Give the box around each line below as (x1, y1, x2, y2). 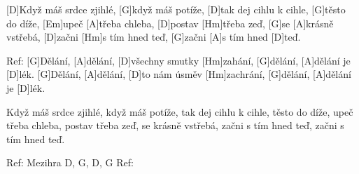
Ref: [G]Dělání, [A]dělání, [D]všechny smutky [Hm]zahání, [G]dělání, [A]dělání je (6, 53, 351, 67)
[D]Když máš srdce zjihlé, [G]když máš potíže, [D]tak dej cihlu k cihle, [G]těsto (6, 2, 346, 16)
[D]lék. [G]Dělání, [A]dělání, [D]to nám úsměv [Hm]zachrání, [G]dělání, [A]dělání (6, 67, 351, 81)
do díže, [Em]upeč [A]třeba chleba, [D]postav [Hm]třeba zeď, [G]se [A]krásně (6, 15, 334, 30)
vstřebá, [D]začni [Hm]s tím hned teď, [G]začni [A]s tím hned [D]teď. (6, 29, 301, 44)
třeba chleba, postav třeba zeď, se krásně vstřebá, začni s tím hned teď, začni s (6, 118, 344, 133)
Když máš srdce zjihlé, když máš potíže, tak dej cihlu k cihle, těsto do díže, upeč (6, 104, 353, 119)
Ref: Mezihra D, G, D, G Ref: (6, 155, 134, 170)
